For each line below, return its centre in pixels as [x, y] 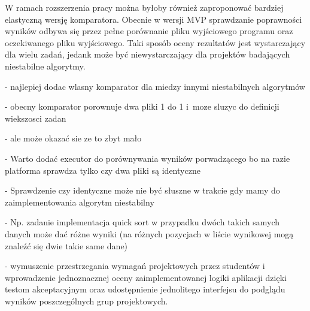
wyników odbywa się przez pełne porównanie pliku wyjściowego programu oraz [149, 31]
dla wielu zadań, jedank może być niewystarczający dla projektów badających [148, 54]
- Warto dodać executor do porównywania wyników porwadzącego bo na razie [148, 158]
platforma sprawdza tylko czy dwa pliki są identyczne [103, 170]
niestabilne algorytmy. [45, 66]
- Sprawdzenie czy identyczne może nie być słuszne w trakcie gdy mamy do [142, 190]
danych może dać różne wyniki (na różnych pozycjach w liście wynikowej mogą [149, 233]
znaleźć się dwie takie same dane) [66, 245]
